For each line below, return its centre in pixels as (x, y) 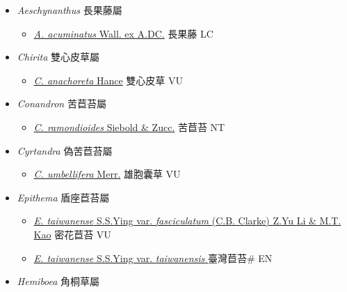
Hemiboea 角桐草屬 (58, 281)
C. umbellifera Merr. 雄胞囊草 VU (107, 174)
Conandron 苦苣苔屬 (62, 103)
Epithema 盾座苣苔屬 (63, 197)
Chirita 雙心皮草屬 (58, 57)
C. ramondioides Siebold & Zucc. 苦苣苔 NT (129, 126)
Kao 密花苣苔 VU (72, 234)
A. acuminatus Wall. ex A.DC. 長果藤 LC (123, 33)
